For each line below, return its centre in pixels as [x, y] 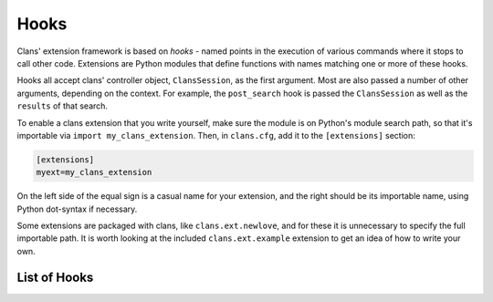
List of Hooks [55, 277]
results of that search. [63, 106]
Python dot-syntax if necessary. [77, 209]
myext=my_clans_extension [94, 172]
